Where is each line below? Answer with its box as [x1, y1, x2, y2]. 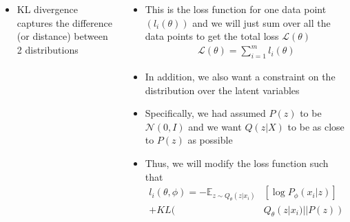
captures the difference [17, 15, 112, 30]
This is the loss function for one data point [145, 2, 327, 16]
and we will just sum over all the [192, 15, 331, 30]
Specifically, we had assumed [145, 106, 266, 120]
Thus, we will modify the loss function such [145, 156, 329, 170]
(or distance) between [17, 29, 108, 43]
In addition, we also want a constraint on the [145, 69, 336, 84]
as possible [187, 133, 233, 147]
